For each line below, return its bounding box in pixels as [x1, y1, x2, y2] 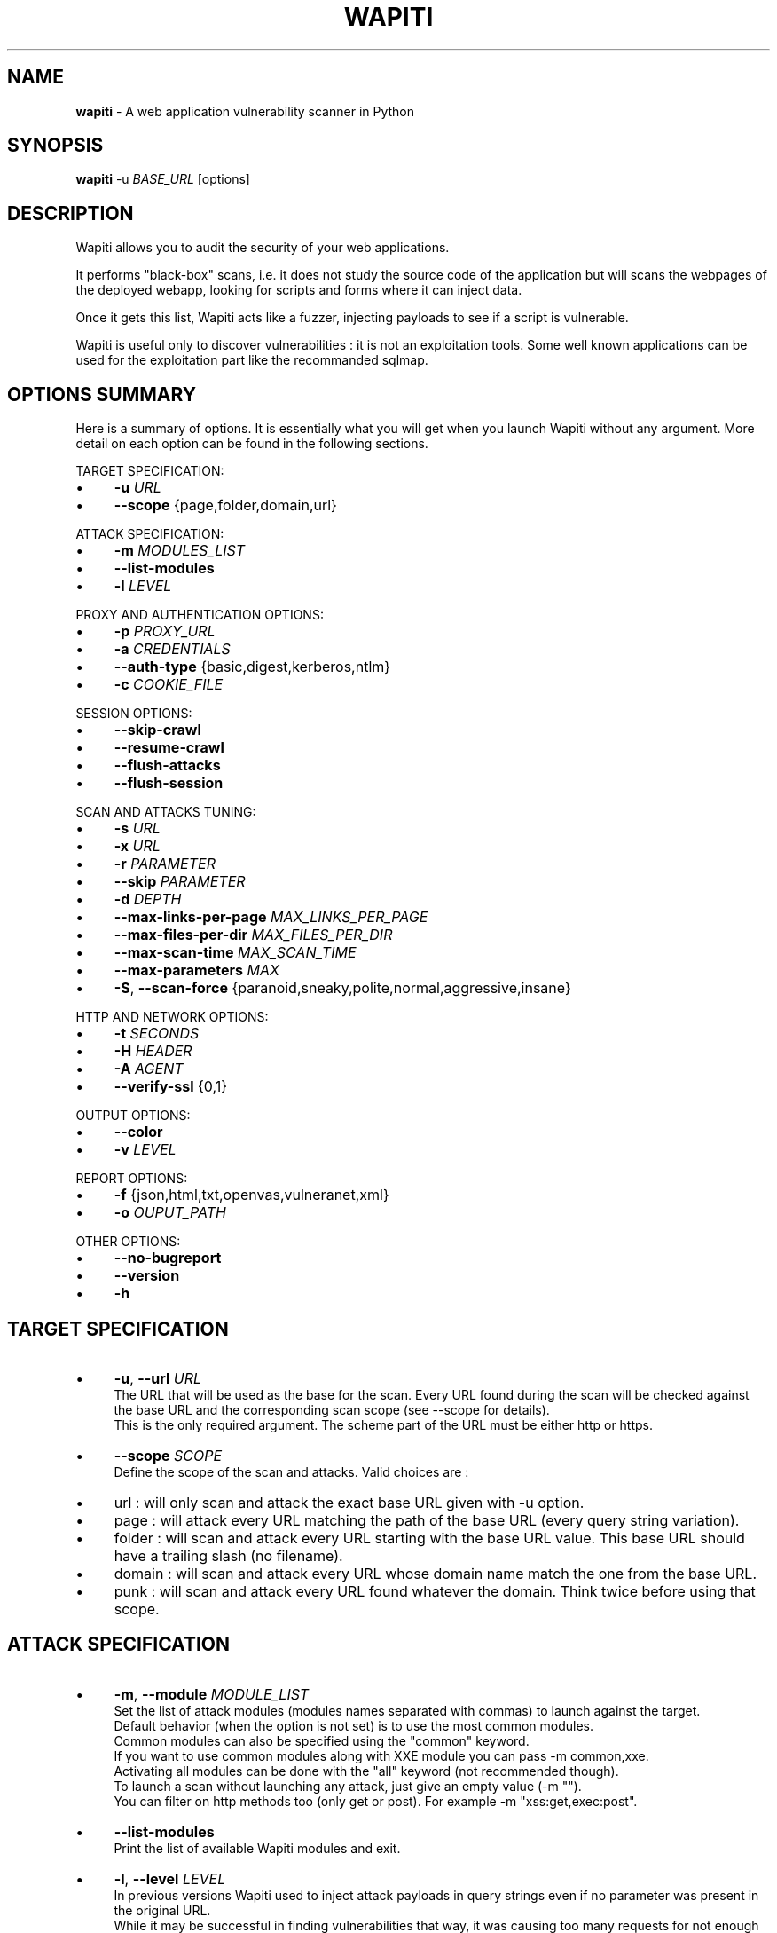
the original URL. [114, 1902, 211, 1918]
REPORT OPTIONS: [75, 1171, 188, 1187]
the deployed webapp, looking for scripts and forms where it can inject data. [75, 282, 522, 298]
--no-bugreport [114, 1249, 222, 1267]
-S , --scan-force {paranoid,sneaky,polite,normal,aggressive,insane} [114, 979, 571, 998]
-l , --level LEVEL [114, 1869, 226, 1888]
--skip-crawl [114, 721, 201, 739]
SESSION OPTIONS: [75, 706, 192, 722]
